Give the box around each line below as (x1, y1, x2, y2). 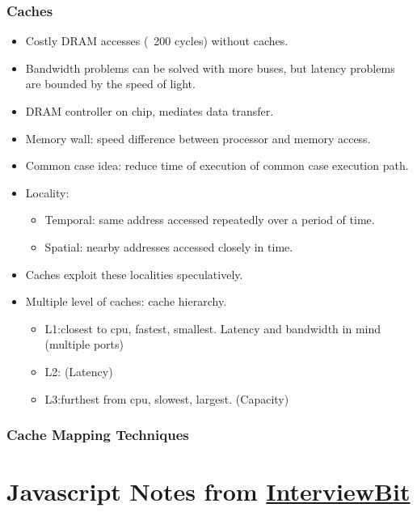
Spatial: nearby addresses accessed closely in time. (44, 238, 293, 255)
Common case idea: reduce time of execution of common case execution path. (25, 157, 409, 174)
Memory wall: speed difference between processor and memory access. (25, 129, 371, 146)
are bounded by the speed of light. (25, 75, 196, 92)
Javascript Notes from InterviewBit (6, 475, 411, 508)
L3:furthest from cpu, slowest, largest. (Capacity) (44, 390, 289, 407)
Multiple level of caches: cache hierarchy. (25, 293, 227, 310)
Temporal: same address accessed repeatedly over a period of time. (44, 211, 375, 228)
